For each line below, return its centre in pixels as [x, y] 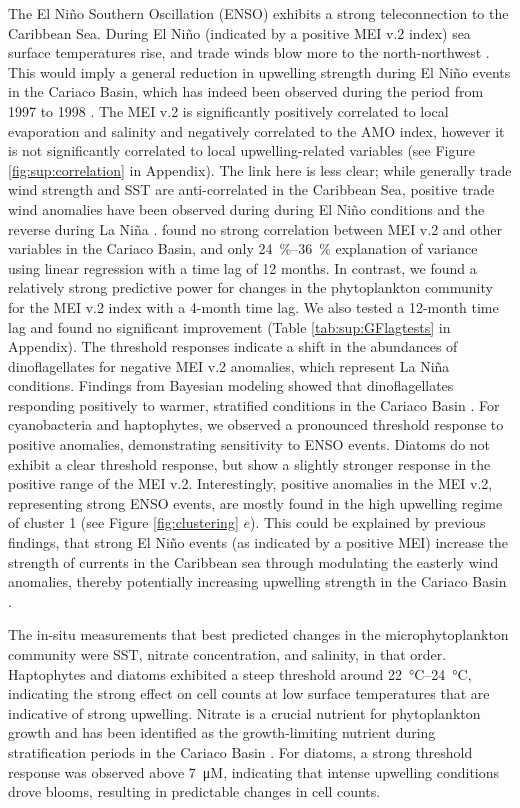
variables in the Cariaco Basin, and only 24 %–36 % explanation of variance [243, 248]
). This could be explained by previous [367, 522]
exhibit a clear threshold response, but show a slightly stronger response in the [249, 463]
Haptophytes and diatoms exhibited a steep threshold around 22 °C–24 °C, [240, 673]
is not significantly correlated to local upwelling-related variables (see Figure [241, 150]
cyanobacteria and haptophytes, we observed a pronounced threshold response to [256, 424]
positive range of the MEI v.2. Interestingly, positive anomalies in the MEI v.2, [250, 483]
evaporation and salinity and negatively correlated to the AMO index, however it [256, 130]
